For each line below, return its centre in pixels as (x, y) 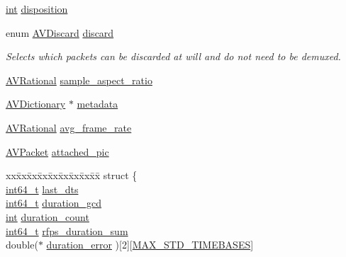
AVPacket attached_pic (57, 151)
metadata (97, 104)
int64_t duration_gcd (54, 203)
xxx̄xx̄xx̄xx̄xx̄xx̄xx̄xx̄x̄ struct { (72, 175)
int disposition (37, 8)
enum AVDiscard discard (60, 32)
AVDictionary (36, 104)
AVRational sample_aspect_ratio (79, 80)
